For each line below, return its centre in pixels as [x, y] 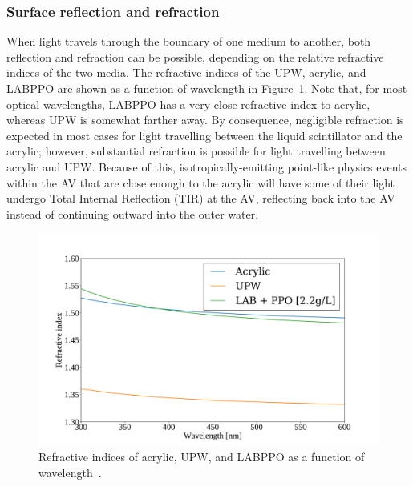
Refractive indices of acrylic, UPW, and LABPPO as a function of [202, 456]
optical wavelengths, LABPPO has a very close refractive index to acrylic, [188, 104]
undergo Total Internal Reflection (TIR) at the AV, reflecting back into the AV [201, 198]
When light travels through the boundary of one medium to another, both [189, 41]
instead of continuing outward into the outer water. [133, 213]
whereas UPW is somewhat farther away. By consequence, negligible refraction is [205, 120]
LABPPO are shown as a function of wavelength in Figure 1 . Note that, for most [207, 88]
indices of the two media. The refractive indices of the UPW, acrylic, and [186, 72]
